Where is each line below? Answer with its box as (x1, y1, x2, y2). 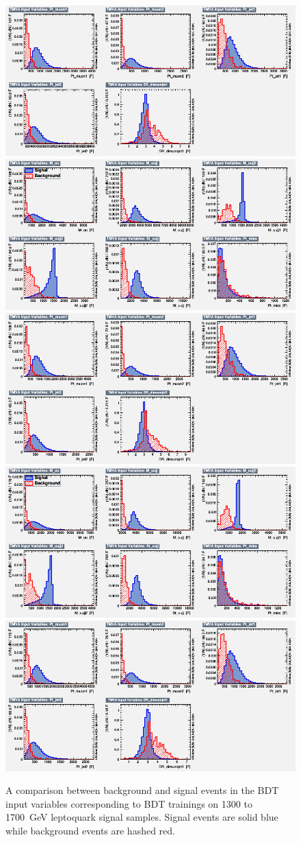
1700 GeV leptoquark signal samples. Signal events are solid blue (5, 810, 278, 824)
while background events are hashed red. (5, 823, 175, 838)
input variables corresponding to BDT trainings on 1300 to (5, 796, 252, 810)
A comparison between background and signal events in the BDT (5, 783, 279, 797)
